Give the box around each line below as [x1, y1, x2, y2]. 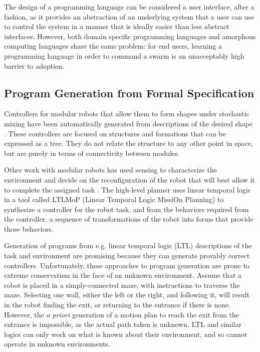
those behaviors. [4, 223, 54, 234]
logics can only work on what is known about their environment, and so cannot [4, 328, 247, 339]
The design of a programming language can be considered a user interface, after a [4, 2, 254, 12]
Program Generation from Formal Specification [4, 85, 254, 100]
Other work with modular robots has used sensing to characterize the [4, 164, 217, 175]
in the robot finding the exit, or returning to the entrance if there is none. [4, 299, 231, 310]
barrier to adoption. [4, 60, 65, 71]
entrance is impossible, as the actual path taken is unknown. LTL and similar [4, 319, 242, 329]
